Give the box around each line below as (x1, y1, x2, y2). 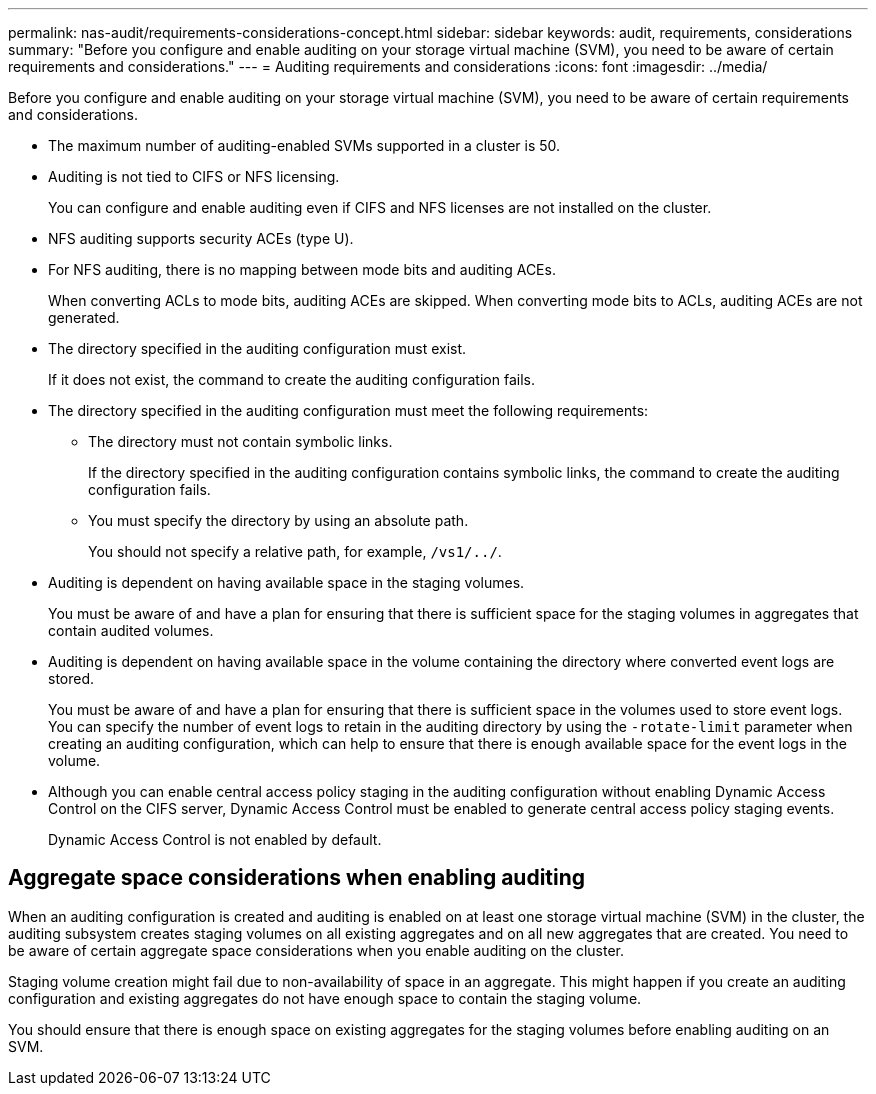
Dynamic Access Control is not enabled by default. (48, 831, 382, 848)
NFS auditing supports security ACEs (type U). (48, 230, 354, 247)
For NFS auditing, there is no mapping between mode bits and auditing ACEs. (48, 261, 556, 278)
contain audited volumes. (48, 622, 214, 639)
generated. (48, 309, 120, 326)
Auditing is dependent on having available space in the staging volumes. (48, 574, 525, 591)
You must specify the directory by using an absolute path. (88, 512, 469, 529)
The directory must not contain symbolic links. (88, 433, 393, 450)
